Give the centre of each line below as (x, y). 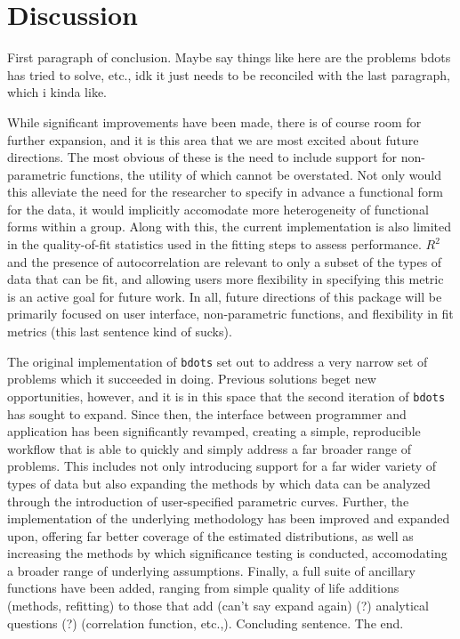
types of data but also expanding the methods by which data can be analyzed (219, 483)
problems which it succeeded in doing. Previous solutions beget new (192, 379)
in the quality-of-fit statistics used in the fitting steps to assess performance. (214, 244)
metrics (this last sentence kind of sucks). (120, 332)
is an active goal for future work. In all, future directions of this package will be (225, 296)
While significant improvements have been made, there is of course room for (214, 121)
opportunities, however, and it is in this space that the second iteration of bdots (226, 396)
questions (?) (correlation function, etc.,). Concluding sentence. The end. (206, 623)
